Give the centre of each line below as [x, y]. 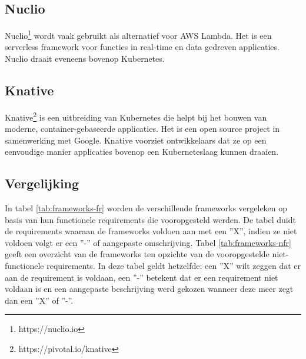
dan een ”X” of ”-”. [39, 300]
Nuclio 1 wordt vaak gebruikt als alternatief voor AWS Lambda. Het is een [138, 34]
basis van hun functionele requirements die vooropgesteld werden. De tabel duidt [150, 219]
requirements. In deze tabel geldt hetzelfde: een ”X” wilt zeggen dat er [174, 266]
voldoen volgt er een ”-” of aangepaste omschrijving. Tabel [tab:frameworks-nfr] [148, 242]
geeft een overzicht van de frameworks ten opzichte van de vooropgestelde [137, 254]
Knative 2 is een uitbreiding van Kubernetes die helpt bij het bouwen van [136, 116]
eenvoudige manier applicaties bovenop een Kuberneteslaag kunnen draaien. [142, 152]
